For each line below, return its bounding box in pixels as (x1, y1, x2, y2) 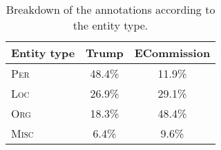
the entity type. (73, 17, 148, 33)
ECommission (134, 45, 211, 61)
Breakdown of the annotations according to (6, 1, 215, 17)
